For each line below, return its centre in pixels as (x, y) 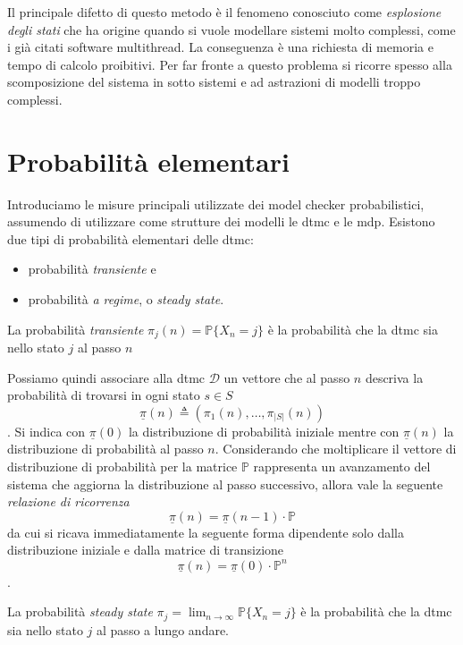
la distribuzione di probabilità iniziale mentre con (264, 431)
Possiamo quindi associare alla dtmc (106, 377)
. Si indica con (46, 431)
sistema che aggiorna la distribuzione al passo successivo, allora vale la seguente (225, 484)
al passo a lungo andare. (163, 629)
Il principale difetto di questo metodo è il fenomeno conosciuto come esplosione (224, 12)
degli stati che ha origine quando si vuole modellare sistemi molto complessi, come (231, 29)
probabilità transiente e (92, 269)
